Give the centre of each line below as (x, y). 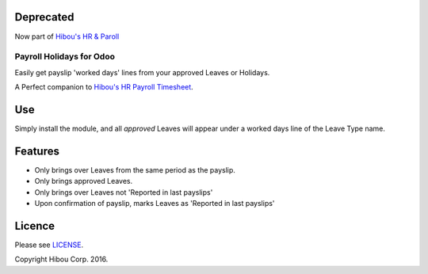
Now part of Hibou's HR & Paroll (67, 36)
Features (37, 151)
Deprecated (44, 17)
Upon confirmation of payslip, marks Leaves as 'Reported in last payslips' (155, 204)
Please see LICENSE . (49, 245)
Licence (35, 226)
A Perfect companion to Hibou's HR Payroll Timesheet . (104, 87)
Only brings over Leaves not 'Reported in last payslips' (124, 192)
